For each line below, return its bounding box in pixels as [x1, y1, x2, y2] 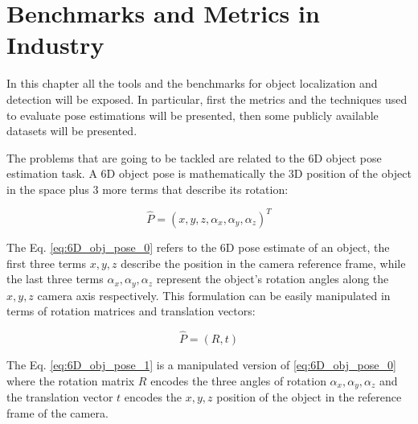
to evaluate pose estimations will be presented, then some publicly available [6, 106, 379, 123]
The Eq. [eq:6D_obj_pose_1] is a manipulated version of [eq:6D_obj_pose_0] [6, 356, 396, 373]
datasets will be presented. [6, 122, 137, 139]
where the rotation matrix [6, 372, 135, 389]
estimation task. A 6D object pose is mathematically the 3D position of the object [6, 165, 412, 182]
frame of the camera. [6, 404, 109, 421]
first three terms [6, 254, 87, 271]
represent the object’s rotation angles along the [156, 270, 389, 287]
